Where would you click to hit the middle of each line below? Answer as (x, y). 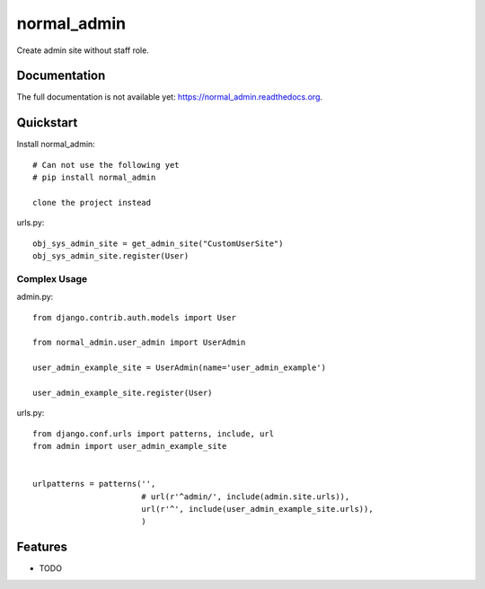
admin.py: (35, 297)
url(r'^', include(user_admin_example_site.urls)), (257, 509)
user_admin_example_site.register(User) (123, 392)
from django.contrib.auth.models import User (135, 317)
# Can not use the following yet (106, 165)
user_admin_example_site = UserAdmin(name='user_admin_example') (180, 368)
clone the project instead (92, 202)
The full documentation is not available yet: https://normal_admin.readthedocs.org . (170, 97)
